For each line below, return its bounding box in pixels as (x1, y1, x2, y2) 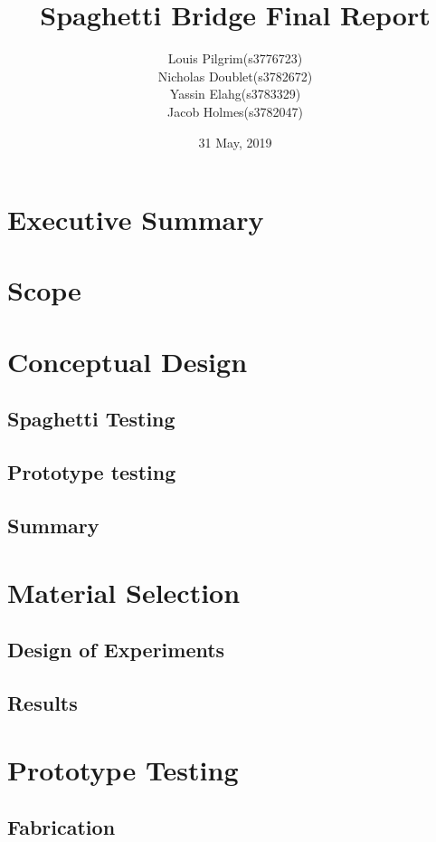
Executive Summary (7, 201, 264, 238)
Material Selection (7, 573, 241, 610)
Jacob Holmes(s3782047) (166, 101, 304, 120)
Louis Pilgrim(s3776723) (167, 49, 303, 68)
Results (7, 688, 78, 716)
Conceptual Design (7, 342, 248, 379)
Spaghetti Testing (7, 405, 175, 433)
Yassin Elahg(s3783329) (169, 84, 301, 103)
